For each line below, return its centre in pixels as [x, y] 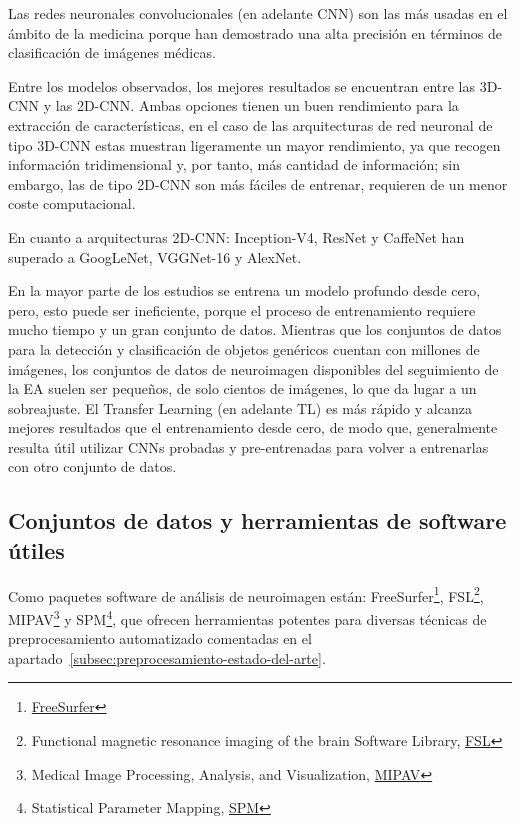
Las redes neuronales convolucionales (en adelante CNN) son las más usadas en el [258, 13]
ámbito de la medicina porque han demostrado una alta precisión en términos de [255, 32]
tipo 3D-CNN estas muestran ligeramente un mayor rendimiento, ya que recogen [254, 144]
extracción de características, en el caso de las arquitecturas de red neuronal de [250, 124]
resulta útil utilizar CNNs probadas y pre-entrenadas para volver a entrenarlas [248, 446]
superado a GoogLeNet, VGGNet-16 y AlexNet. [155, 256]
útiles [36, 549]
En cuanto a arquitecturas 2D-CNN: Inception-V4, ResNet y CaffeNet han [236, 236]
